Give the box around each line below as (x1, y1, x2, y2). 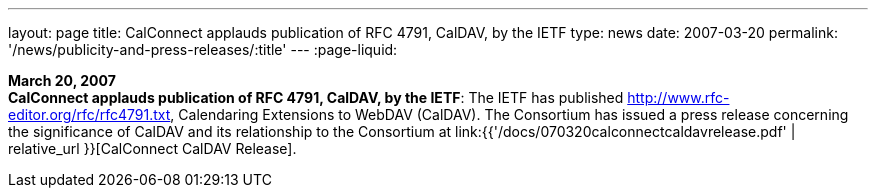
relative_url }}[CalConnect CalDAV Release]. (8, 140, 297, 157)
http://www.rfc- (627, 89, 730, 106)
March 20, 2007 (8, 72, 116, 89)
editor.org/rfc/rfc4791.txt (8, 106, 171, 123)
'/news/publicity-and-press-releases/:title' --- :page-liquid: (8, 41, 398, 58)
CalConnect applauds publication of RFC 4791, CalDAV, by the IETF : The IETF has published (8, 89, 624, 106)
